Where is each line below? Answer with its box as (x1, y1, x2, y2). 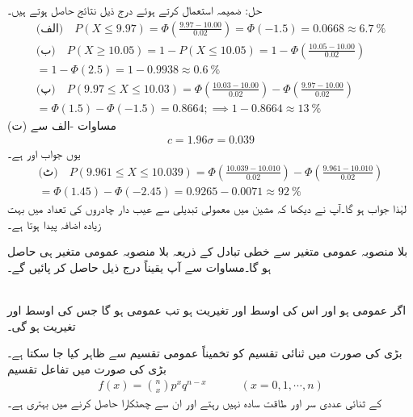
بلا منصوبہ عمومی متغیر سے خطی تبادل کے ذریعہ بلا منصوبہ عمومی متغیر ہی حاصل (7, 243, 408, 260)
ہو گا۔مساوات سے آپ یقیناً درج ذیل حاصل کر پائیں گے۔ (7, 258, 272, 275)
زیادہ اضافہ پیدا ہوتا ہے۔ (7, 215, 102, 232)
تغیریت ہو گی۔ (7, 317, 76, 334)
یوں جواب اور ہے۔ (7, 145, 81, 162)
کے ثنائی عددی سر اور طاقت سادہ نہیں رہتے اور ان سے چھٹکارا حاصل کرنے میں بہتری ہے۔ (7, 394, 382, 411)
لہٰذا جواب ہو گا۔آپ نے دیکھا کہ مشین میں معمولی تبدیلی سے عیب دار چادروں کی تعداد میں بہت (7, 200, 407, 217)
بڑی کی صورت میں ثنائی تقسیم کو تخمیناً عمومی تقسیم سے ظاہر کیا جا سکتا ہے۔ (7, 344, 402, 361)
